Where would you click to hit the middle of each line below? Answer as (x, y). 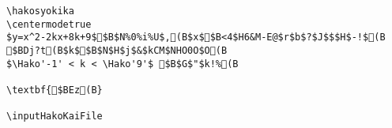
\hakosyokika (40, 11)
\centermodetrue (49, 24)
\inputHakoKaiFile (55, 117)
